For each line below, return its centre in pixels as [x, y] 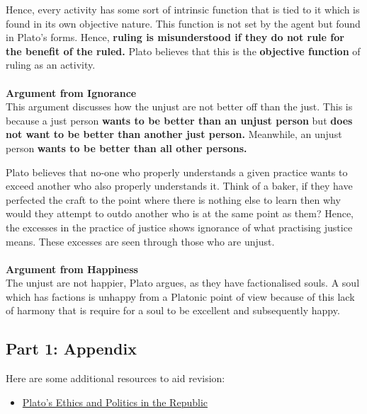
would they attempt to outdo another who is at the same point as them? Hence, [180, 213]
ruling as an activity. [51, 65]
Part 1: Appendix [71, 349]
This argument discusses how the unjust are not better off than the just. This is [179, 107]
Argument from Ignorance [71, 92]
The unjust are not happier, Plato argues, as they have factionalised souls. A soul [183, 283]
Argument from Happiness [72, 269]
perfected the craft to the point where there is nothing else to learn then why [173, 199]
